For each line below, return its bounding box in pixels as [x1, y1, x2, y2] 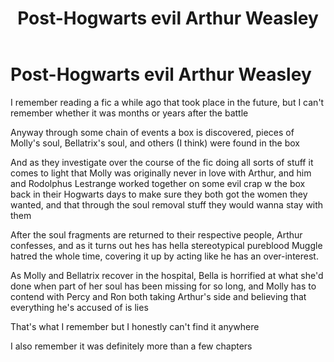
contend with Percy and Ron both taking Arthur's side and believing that [10, 290, 307, 302]
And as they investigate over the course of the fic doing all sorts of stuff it [10, 156, 314, 168]
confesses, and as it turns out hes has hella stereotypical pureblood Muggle [10, 239, 323, 251]
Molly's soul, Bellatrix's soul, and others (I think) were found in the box [10, 137, 300, 149]
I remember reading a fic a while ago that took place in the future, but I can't [10, 96, 325, 108]
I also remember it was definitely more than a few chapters [10, 340, 253, 352]
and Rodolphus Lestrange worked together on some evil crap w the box [10, 177, 306, 189]
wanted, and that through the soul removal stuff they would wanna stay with [10, 198, 324, 211]
